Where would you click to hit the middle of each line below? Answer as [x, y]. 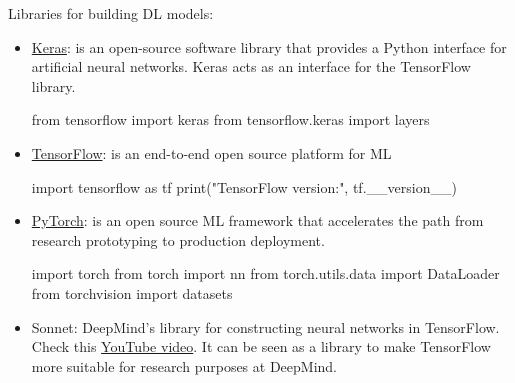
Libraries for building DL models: [111, 13]
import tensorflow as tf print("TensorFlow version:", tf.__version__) [244, 186]
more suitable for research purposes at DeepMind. [184, 365]
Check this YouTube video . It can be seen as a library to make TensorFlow [261, 346]
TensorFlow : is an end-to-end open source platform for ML [211, 152]
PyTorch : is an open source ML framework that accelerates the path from [257, 220]
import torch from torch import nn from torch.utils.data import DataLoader [265, 273]
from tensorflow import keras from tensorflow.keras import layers [230, 119]
